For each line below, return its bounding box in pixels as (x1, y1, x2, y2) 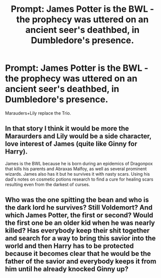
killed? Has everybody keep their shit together (5, 226, 150, 235)
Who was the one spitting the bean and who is (5, 196, 149, 204)
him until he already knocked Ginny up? (5, 265, 129, 274)
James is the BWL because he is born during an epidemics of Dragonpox (5, 160, 153, 166)
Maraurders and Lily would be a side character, (5, 132, 152, 141)
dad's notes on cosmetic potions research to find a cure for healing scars (5, 176, 154, 182)
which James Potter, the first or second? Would (5, 211, 154, 219)
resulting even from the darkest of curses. (5, 181, 90, 187)
